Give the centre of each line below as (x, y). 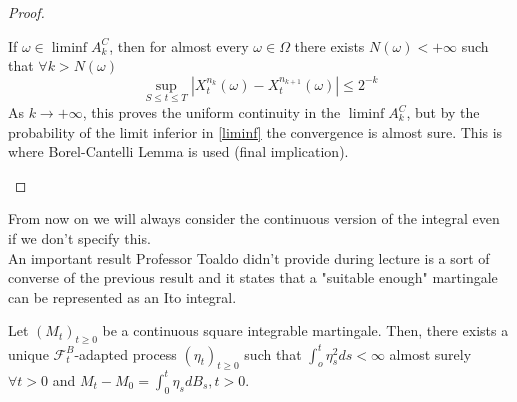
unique (28, 353)
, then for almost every (179, 45)
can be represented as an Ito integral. (122, 296)
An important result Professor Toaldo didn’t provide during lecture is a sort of (249, 257)
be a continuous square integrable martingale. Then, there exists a (305, 330)
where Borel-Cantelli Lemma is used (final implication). (178, 151)
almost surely (430, 353)
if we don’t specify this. (79, 237)
